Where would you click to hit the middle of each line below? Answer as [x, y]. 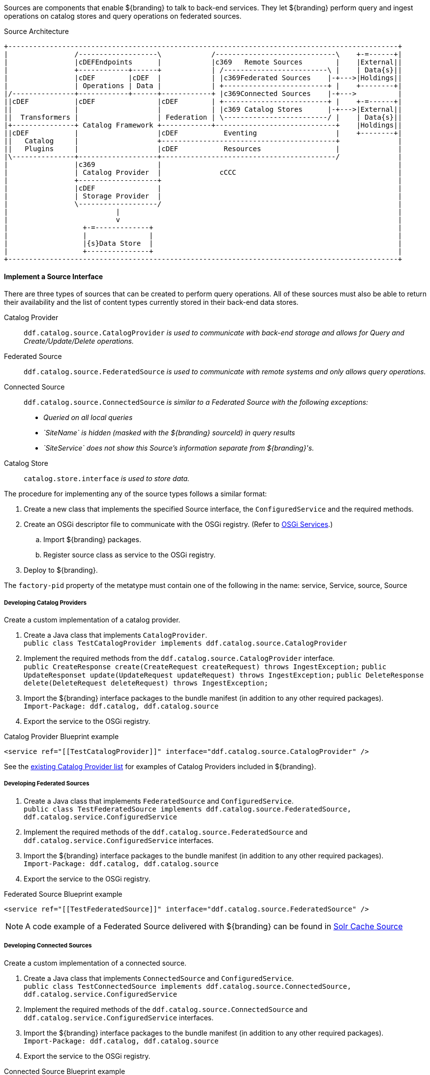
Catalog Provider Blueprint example [61, 736]
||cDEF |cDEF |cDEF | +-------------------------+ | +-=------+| [203, 101]
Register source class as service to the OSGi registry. [130, 555]
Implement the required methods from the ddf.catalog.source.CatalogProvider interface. [179, 658]
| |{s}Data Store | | [203, 243]
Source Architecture [36, 31]
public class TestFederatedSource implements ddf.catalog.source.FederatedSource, [187, 809]
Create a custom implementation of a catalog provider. [92, 620]
